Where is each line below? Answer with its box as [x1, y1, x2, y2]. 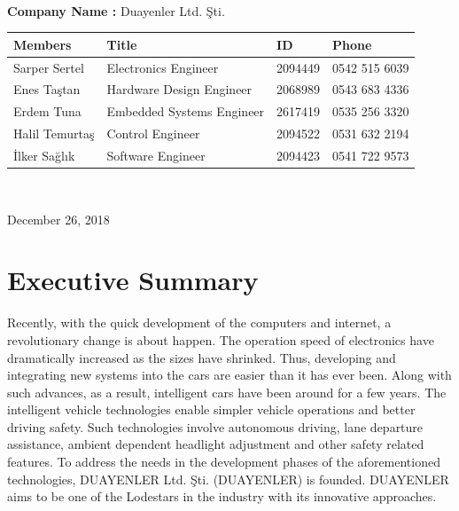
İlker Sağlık [13, 145, 75, 164]
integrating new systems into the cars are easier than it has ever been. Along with [7, 366, 452, 384]
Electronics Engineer [106, 58, 219, 76]
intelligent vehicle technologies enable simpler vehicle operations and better [7, 400, 416, 419]
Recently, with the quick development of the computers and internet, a [7, 313, 392, 332]
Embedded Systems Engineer [106, 102, 265, 121]
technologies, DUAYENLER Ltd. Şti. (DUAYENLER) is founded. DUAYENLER [7, 469, 449, 488]
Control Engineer [106, 124, 200, 143]
